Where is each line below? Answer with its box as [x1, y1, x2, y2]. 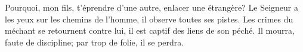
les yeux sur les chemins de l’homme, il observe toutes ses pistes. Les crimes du [5, 12, 293, 25]
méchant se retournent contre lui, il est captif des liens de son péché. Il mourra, [5, 24, 295, 37]
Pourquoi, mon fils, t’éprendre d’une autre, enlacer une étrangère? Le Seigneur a [5, 1, 298, 13]
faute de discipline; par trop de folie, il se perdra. [5, 35, 184, 48]
